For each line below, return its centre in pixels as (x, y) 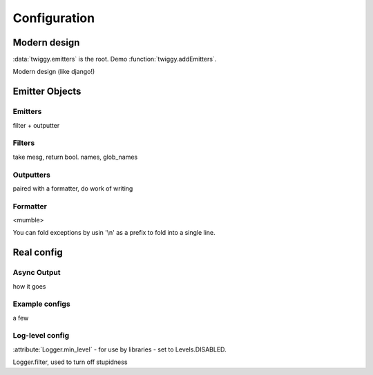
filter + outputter (36, 125)
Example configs (41, 304)
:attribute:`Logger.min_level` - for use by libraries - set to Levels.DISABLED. (120, 349)
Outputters (32, 175)
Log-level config (41, 336)
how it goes (29, 286)
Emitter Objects (47, 92)
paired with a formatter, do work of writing (73, 188)
